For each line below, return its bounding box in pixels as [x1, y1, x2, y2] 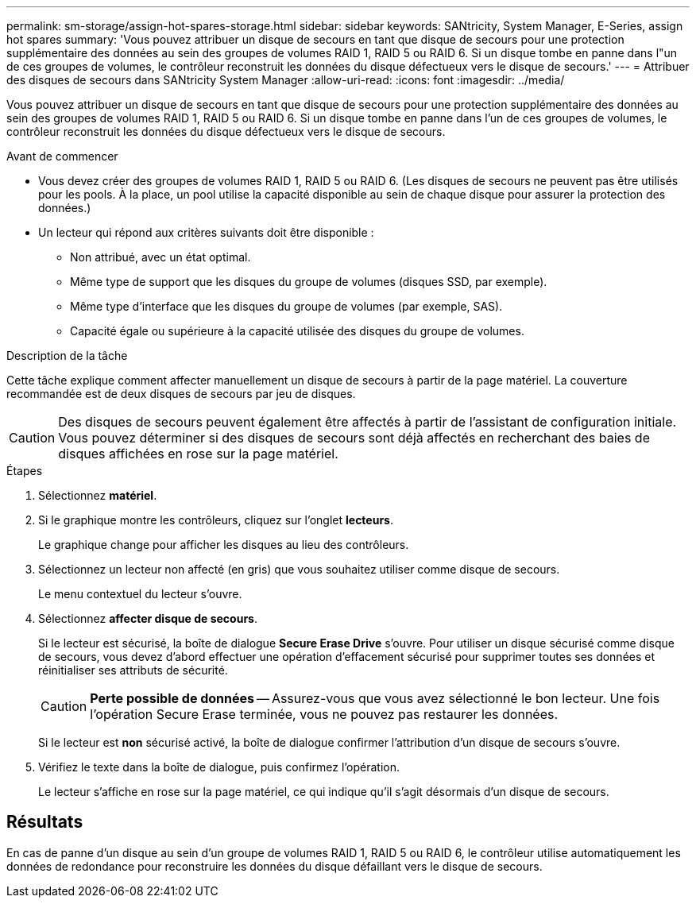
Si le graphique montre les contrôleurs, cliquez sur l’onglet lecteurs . [38, 513, 394, 527]
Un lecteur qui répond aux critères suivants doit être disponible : [38, 226, 374, 239]
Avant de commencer [6, 149, 118, 163]
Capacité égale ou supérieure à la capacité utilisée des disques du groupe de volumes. [70, 324, 524, 338]
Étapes [6, 464, 43, 477]
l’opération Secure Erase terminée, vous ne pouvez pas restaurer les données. [90, 706, 559, 722]
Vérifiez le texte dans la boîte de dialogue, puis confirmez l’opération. [38, 760, 400, 774]
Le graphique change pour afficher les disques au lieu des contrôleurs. [38, 538, 409, 551]
